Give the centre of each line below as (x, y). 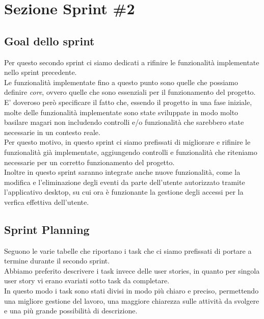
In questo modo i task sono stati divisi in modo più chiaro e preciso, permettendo (131, 291)
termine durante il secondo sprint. (57, 261)
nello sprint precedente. (41, 72)
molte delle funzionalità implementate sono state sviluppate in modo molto (121, 112)
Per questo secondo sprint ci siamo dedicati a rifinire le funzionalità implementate (132, 62)
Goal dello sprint (49, 41)
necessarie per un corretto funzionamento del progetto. (89, 162)
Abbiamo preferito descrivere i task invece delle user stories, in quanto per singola (132, 270)
